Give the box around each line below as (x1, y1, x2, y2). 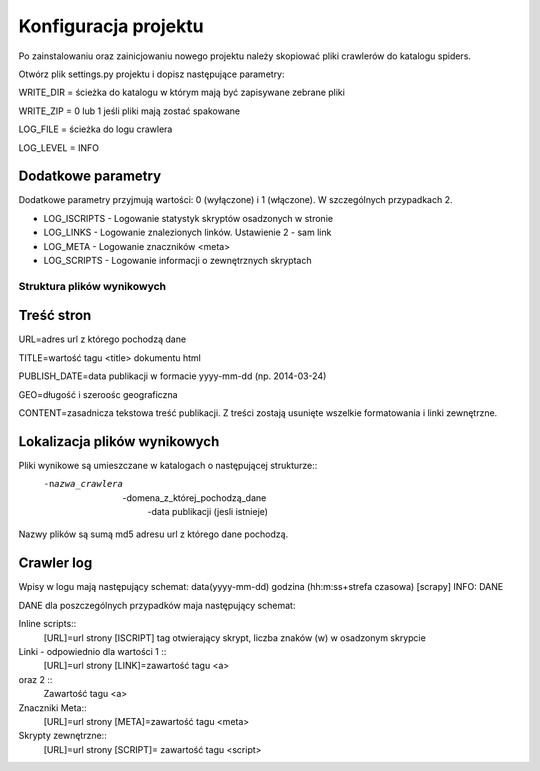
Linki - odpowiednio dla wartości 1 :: (18, 645, 167, 657)
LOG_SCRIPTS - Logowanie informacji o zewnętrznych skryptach (43, 254, 312, 266)
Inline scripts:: (18, 618, 77, 630)
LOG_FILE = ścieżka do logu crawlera (18, 123, 173, 135)
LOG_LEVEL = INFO (18, 141, 100, 154)
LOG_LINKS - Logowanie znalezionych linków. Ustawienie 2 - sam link (43, 226, 332, 239)
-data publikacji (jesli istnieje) (147, 506, 269, 518)
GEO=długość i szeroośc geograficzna (18, 388, 179, 400)
